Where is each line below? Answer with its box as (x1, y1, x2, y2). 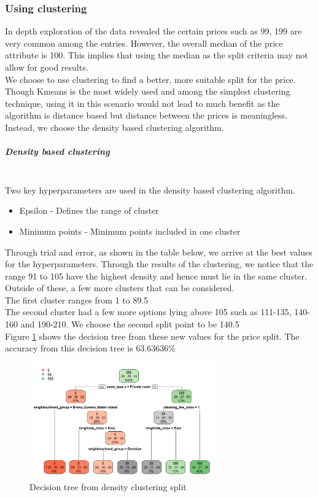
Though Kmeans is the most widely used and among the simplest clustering (5, 85, 290, 98)
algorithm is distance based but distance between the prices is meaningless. (5, 109, 287, 122)
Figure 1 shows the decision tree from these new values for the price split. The (5, 329, 300, 342)
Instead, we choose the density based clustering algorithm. (5, 120, 224, 133)
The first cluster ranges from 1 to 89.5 (5, 293, 149, 306)
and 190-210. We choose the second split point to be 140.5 (20, 318, 239, 331)
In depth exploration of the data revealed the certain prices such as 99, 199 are (5, 25, 302, 37)
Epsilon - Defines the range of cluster (19, 204, 159, 217)
